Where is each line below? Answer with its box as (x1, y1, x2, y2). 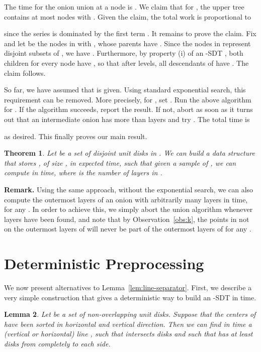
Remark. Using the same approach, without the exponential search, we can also (4, 184, 253, 194)
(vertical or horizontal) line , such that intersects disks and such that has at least (4, 328, 253, 339)
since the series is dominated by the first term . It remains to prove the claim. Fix (4, 28, 256, 39)
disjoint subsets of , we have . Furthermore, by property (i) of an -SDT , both (4, 48, 243, 58)
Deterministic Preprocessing (4, 253, 204, 274)
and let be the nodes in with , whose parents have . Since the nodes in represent (4, 38, 251, 48)
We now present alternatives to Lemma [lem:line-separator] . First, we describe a (4, 282, 252, 292)
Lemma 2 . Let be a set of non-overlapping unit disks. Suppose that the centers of (4, 309, 256, 319)
